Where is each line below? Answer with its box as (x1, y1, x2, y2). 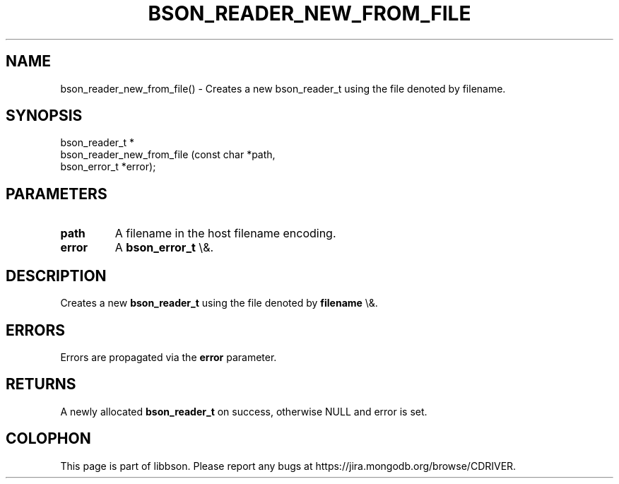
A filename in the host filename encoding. (114, 226, 336, 241)
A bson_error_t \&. (114, 240, 214, 255)
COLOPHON (6, 430, 91, 448)
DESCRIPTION (6, 266, 107, 285)
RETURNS (6, 375, 76, 394)
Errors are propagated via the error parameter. (60, 350, 277, 363)
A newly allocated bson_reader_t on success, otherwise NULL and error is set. (60, 405, 428, 418)
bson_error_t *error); (60, 160, 156, 173)
